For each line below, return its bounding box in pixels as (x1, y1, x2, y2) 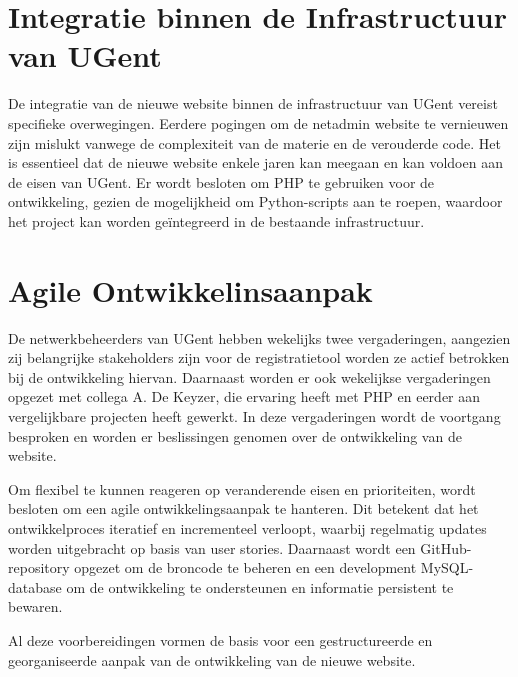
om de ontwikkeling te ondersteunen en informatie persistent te (66, 576, 454, 597)
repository (8, 557, 70, 578)
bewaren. (8, 596, 63, 617)
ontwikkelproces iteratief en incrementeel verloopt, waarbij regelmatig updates (8, 517, 487, 538)
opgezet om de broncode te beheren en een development (74, 557, 417, 578)
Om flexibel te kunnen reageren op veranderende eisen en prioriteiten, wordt (8, 478, 476, 499)
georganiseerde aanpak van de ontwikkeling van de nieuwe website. (8, 649, 416, 670)
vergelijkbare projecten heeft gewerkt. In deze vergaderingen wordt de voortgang (8, 405, 501, 426)
